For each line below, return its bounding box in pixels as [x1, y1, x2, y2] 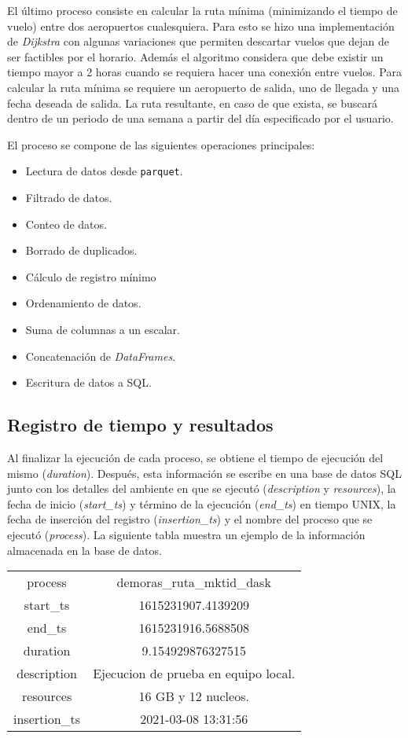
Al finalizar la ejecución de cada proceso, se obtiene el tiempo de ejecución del [7, 449, 384, 465]
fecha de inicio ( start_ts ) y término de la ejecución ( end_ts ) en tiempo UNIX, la [7, 495, 396, 512]
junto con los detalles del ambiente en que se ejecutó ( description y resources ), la [7, 480, 396, 497]
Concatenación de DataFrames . [25, 347, 176, 364]
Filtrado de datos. [25, 189, 112, 205]
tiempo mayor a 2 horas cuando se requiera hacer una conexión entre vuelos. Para [7, 64, 402, 80]
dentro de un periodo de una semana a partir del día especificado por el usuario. [7, 110, 394, 127]
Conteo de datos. [25, 215, 107, 232]
